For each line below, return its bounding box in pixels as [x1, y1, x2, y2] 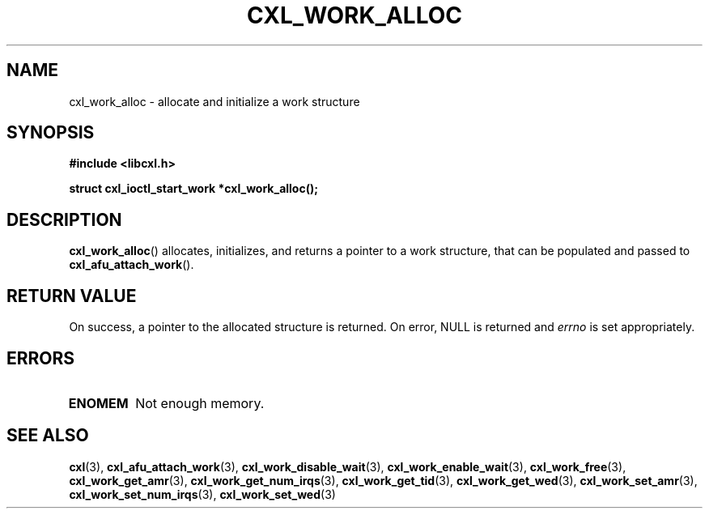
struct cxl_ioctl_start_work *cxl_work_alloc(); [69, 181, 319, 196]
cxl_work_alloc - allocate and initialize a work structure [69, 94, 360, 109]
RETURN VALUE [6, 285, 137, 306]
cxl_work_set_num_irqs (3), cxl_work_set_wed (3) [69, 487, 336, 501]
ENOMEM [68, 394, 129, 411]
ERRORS [6, 347, 75, 368]
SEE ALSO [6, 425, 89, 446]
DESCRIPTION [6, 209, 122, 230]
